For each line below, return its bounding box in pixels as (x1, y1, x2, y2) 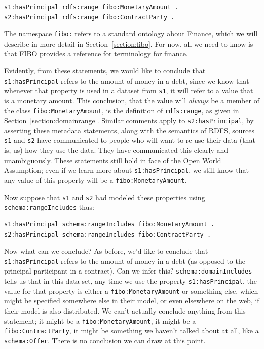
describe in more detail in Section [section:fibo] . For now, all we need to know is (4, 38, 253, 49)
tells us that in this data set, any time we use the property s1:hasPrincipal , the (4, 276, 257, 286)
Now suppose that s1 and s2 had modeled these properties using (4, 191, 205, 202)
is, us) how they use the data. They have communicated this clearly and (4, 145, 229, 156)
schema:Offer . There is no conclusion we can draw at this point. (4, 335, 206, 345)
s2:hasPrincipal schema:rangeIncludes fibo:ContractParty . (4, 230, 211, 238)
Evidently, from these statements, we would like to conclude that (4, 65, 206, 76)
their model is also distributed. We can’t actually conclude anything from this (4, 305, 246, 316)
